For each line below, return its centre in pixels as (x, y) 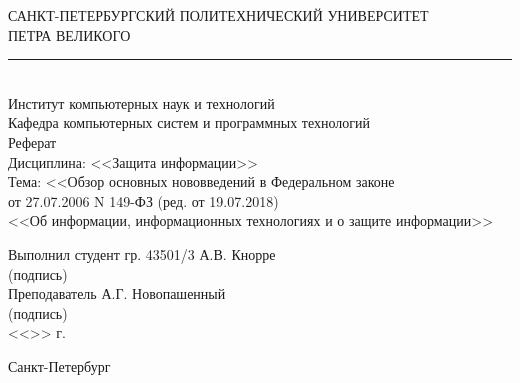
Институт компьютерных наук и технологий (141, 102)
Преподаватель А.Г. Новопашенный (117, 293)
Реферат (32, 141)
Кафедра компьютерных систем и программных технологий (189, 122)
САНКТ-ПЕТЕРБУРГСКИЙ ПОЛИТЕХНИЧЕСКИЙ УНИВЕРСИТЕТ (218, 15)
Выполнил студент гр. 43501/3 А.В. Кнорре (142, 253)
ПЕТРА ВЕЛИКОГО (69, 34)
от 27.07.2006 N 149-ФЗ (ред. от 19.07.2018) (143, 200)
